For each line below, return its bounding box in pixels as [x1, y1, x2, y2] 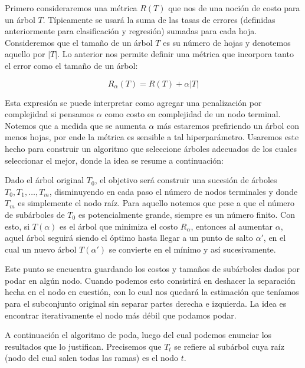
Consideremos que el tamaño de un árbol [5, 36, 153, 48]
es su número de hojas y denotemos [163, 36, 291, 48]
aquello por [5, 48, 45, 60]
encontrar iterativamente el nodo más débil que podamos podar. [5, 309, 237, 321]
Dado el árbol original [5, 174, 84, 186]
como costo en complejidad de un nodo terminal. [104, 108, 281, 120]
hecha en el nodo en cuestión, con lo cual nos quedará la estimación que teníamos [5, 286, 299, 298]
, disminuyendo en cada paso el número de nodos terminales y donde [49, 185, 298, 197]
